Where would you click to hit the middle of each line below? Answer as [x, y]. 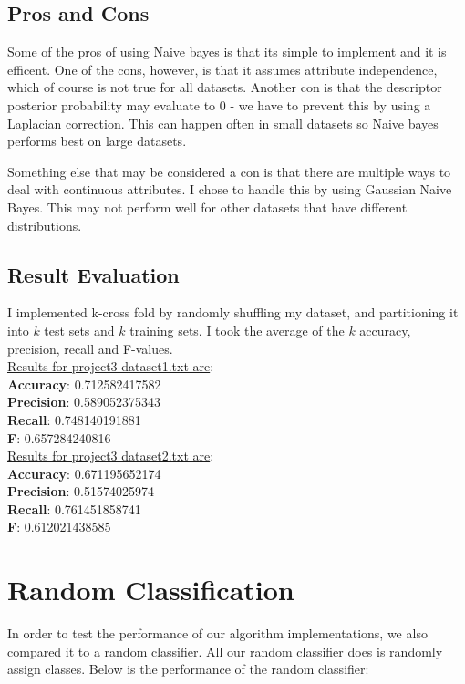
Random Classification [151, 590]
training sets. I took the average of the [237, 330]
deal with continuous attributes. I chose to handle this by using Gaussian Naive [230, 189]
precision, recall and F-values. [90, 348]
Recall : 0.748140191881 [74, 419]
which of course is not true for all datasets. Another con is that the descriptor [225, 87]
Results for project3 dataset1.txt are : [111, 366]
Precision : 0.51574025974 [81, 491]
